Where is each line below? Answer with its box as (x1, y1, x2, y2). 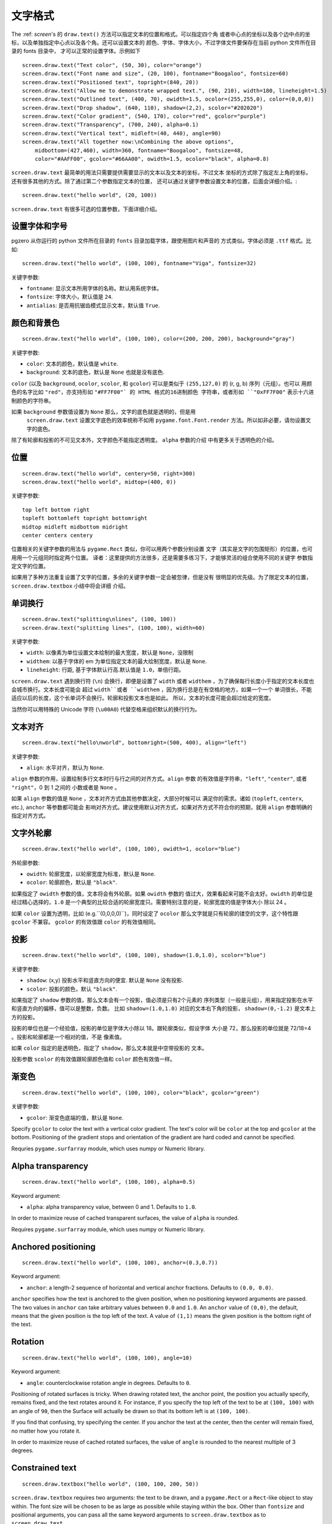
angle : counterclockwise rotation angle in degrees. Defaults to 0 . (26, 1379, 191, 1386)
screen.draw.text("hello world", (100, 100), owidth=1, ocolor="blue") (22, 846, 241, 853)
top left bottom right (22, 506, 90, 513)
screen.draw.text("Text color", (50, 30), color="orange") (22, 62, 202, 68)
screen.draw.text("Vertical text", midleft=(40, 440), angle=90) (22, 130, 222, 137)
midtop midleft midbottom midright (22, 523, 129, 530)
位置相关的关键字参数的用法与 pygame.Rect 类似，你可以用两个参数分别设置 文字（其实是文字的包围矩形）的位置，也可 (11, 546, 313, 553)
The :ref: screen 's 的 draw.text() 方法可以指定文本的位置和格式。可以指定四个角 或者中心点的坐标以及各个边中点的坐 (11, 30, 311, 38)
